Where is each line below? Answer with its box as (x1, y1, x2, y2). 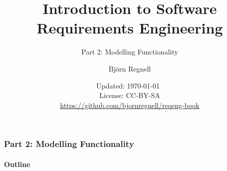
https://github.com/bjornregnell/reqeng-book (60, 99, 200, 110)
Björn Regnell (108, 63, 151, 73)
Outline (4, 158, 30, 169)
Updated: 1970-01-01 (96, 80, 160, 90)
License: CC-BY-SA (99, 90, 160, 100)
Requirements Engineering (36, 17, 223, 38)
